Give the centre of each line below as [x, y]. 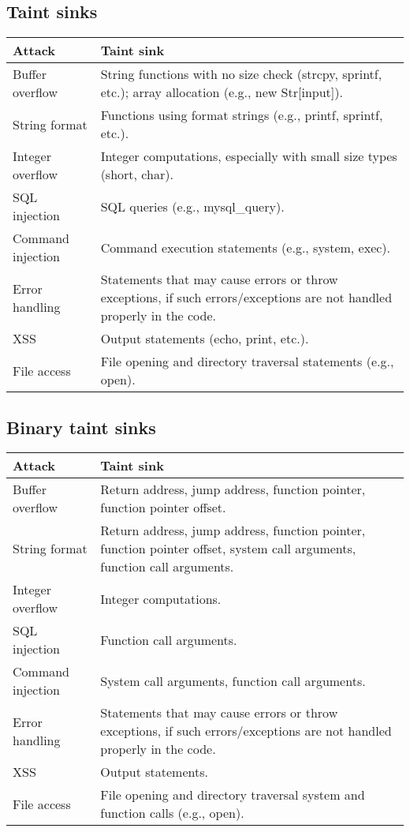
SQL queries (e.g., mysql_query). [192, 206]
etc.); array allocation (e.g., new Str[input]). [222, 92]
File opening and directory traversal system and [233, 795]
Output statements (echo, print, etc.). [205, 339]
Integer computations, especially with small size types [249, 156]
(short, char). [137, 174]
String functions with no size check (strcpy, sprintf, [241, 74]
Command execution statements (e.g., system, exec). [246, 247]
